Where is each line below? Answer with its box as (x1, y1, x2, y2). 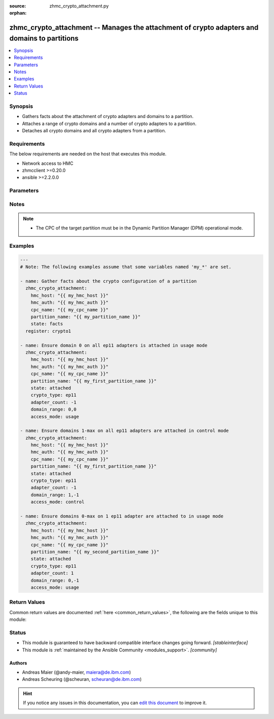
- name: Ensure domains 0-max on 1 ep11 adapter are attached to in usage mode (20, 513, 224, 519)
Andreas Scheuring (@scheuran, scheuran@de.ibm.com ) (22, 676, 142, 682)
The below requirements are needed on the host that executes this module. (9, 151, 167, 157)
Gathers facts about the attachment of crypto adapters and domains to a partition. (22, 113, 194, 120)
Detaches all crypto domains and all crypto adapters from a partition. (22, 128, 166, 134)
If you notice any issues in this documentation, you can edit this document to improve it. (23, 700, 207, 706)
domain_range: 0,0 (30, 407, 77, 412)
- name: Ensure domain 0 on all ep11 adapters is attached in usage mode (20, 342, 208, 348)
